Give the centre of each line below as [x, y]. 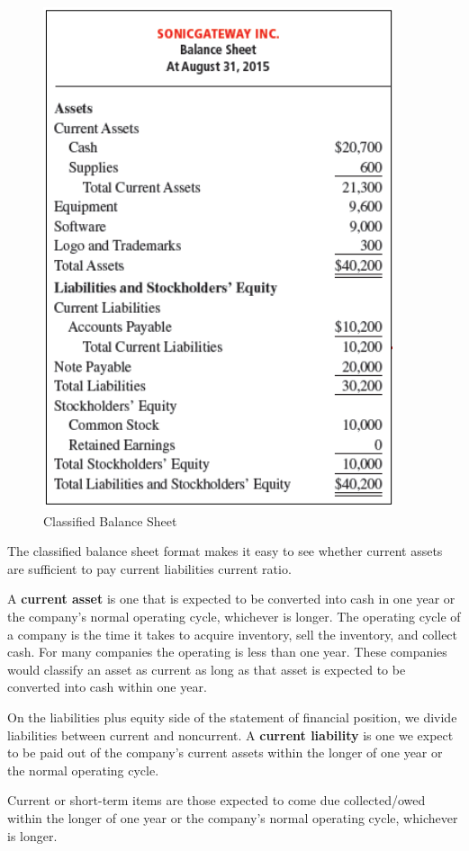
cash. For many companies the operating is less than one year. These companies [227, 652]
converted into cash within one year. [107, 687]
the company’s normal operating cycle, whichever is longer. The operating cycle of [234, 616]
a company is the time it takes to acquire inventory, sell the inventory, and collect [233, 634]
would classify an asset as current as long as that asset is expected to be [207, 669]
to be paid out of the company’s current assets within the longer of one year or [225, 752]
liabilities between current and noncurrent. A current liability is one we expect [230, 735]
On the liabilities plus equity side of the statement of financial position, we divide [232, 717]
